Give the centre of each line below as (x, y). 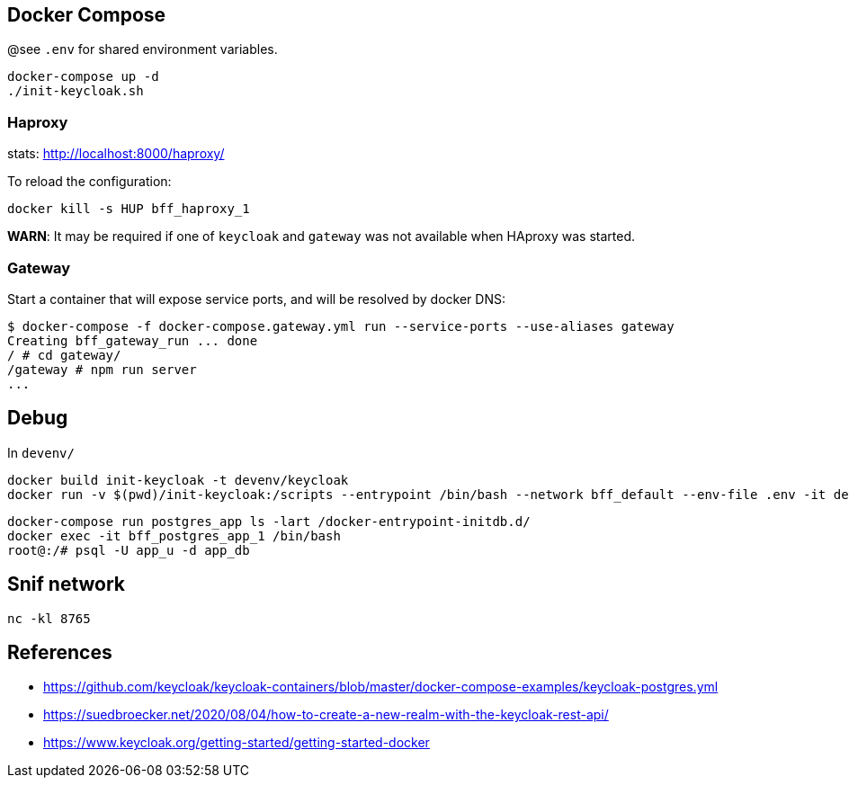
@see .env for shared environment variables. (143, 49)
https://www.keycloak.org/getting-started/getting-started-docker (237, 743)
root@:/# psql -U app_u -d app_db (129, 550)
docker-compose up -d (83, 77)
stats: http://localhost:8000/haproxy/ (116, 154)
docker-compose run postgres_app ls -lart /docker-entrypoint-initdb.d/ (269, 521)
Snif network (67, 584)
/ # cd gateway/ (64, 355)
